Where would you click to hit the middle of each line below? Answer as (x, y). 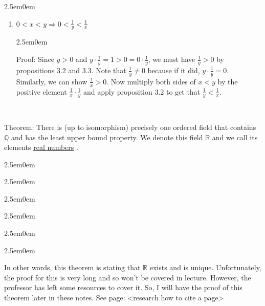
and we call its (235, 137)
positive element (41, 91)
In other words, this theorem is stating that (72, 267)
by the (228, 81)
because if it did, (174, 70)
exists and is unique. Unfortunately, (205, 267)
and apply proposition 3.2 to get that (142, 91)
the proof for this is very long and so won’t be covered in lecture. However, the (128, 277)
